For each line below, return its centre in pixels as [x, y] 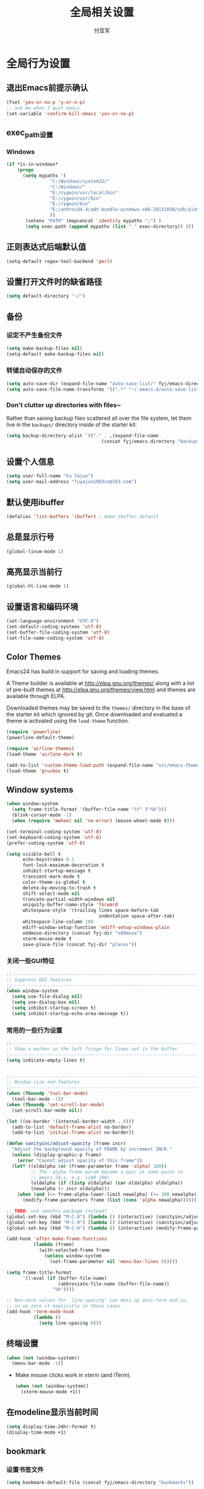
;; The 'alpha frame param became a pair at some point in [107, 1172]
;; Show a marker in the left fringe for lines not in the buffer [92, 1049]
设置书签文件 [25, 1470]
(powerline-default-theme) [40, 738]
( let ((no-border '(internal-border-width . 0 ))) [70, 1121]
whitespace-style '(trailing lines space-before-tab [90, 911]
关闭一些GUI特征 [31, 961]
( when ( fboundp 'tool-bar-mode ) [47, 1094]
